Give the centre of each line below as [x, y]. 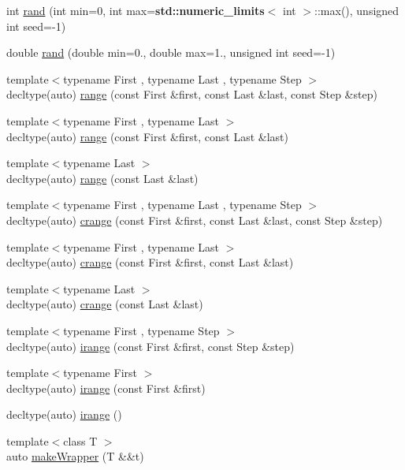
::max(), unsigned [357, 10]
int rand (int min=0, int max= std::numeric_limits [136, 10]
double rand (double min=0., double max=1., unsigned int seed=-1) [171, 52]
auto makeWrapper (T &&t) [75, 456]
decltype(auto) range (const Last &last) [102, 178]
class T [80, 440]
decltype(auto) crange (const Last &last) [105, 304]
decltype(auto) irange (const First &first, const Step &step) [150, 346]
